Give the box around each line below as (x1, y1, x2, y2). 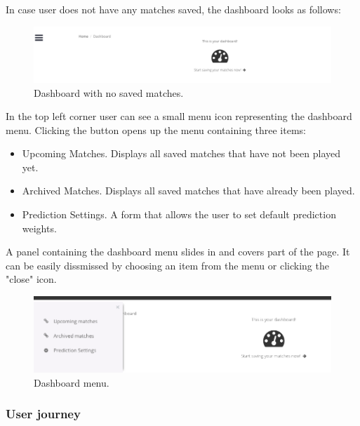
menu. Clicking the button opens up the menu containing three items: (6, 122, 306, 137)
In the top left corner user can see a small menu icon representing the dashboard (6, 109, 352, 124)
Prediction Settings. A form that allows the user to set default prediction (22, 207, 336, 222)
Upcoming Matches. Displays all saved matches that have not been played (22, 146, 341, 161)
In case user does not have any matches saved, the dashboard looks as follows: (6, 2, 341, 16)
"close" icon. (6, 272, 57, 286)
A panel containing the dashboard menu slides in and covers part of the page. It (6, 244, 350, 259)
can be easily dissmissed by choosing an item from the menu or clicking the (6, 258, 329, 272)
